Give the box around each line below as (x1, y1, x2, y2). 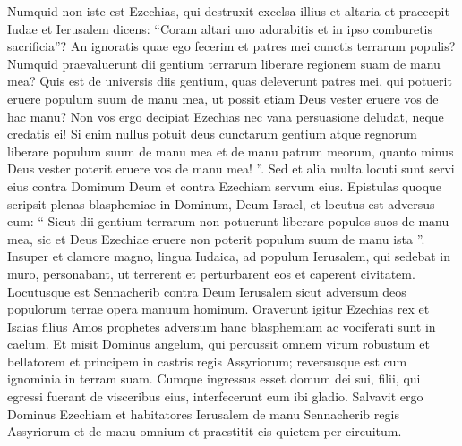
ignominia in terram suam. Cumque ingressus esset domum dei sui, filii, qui (7, 369, 421, 388)
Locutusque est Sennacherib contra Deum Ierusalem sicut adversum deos (7, 282, 406, 300)
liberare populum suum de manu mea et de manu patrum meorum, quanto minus (7, 141, 454, 160)
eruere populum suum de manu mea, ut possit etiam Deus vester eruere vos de (7, 88, 439, 107)
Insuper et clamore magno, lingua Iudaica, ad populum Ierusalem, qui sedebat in (7, 247, 451, 265)
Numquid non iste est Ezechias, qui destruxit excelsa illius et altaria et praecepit (7, 2, 449, 20)
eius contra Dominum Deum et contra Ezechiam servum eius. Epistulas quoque (7, 176, 442, 195)
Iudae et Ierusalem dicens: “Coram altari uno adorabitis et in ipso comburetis (7, 19, 433, 38)
